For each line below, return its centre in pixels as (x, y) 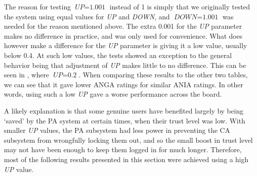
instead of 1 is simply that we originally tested (180, 6)
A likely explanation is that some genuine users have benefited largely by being (124, 110)
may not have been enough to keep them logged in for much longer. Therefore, (123, 149)
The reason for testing (38, 6)
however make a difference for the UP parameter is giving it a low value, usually (126, 45)
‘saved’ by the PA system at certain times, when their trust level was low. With (125, 120)
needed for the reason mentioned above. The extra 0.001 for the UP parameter (123, 26)
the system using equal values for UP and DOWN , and (87, 16)
